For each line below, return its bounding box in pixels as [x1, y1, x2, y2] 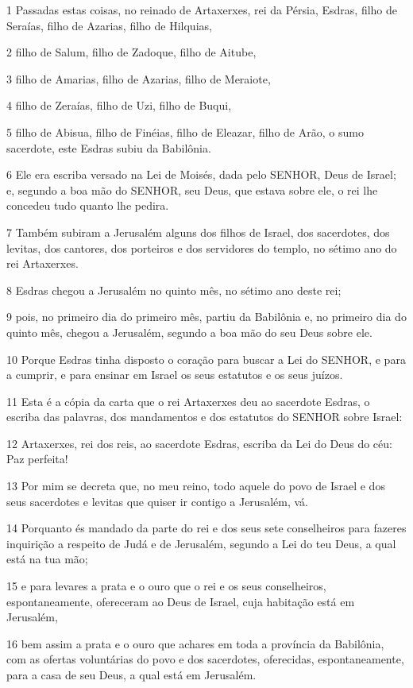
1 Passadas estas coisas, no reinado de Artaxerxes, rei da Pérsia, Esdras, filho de [6, 2, 398, 17]
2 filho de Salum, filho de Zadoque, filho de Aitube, [6, 44, 257, 60]
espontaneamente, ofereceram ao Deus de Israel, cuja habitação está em [6, 593, 355, 609]
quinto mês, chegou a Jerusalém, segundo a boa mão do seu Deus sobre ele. [6, 323, 372, 340]
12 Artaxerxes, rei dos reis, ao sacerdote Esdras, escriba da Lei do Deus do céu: [6, 435, 392, 451]
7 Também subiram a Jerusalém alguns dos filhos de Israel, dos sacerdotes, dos [6, 223, 390, 240]
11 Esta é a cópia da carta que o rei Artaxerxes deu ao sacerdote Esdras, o [6, 392, 370, 409]
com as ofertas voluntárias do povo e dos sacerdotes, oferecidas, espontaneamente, [6, 651, 404, 667]
